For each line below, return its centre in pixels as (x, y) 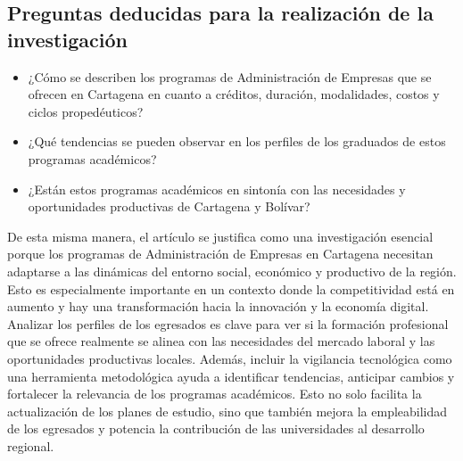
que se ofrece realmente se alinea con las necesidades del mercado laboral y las (221, 341)
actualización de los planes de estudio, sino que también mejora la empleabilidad (227, 411)
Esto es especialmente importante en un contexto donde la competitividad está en (231, 288)
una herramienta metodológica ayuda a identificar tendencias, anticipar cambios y (231, 376)
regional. (31, 445)
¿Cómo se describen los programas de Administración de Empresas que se (230, 76)
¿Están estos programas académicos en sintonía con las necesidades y (217, 189)
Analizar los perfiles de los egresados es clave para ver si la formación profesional (228, 323)
